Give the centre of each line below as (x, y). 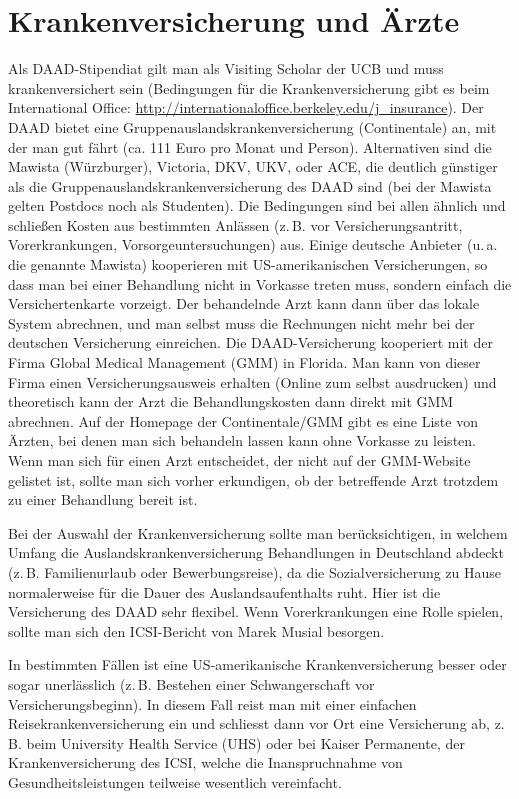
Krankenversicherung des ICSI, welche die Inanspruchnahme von (205, 762)
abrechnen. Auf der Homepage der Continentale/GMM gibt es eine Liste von (243, 420)
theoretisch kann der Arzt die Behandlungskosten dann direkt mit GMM (231, 401)
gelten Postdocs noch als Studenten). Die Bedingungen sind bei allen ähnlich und (257, 205)
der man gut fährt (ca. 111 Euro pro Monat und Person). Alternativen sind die (250, 146)
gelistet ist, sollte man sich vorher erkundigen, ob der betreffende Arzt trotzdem (253, 479)
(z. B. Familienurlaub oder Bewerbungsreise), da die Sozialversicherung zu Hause (255, 571)
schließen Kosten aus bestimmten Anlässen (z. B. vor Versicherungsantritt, (235, 224)
